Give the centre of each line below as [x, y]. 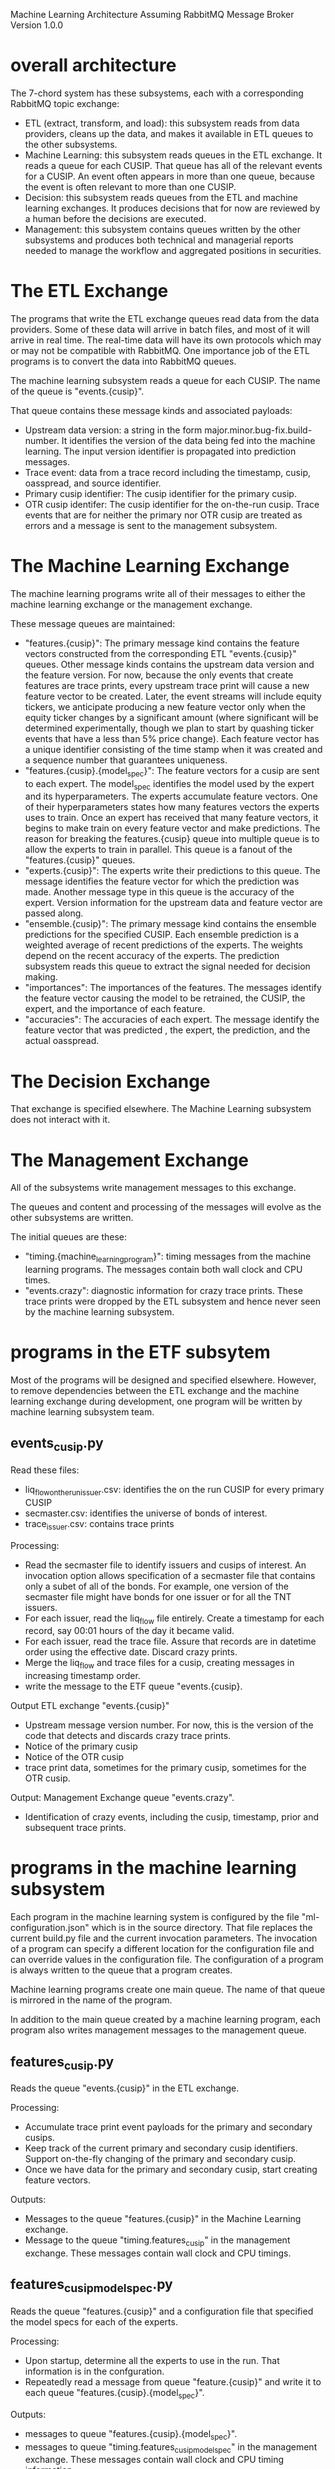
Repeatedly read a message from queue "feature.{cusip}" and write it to [173, 2381]
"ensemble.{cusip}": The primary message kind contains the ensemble [170, 924]
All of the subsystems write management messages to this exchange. [153, 1188]
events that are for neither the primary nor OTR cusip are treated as [163, 515]
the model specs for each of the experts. [94, 2321]
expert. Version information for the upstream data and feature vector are [173, 903]
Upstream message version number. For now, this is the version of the [169, 1725]
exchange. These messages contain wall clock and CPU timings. [158, 2253]
